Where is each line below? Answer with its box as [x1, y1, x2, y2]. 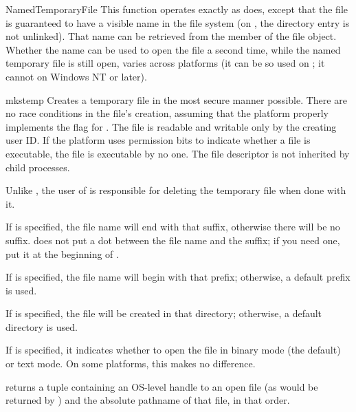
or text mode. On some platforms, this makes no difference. [5, 356, 256, 371]
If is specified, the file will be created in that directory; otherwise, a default [5, 306, 322, 321]
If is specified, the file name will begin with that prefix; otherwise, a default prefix [5, 270, 351, 284]
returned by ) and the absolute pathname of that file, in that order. [5, 393, 290, 407]
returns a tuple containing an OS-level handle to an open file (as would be [5, 379, 318, 393]
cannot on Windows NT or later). [5, 69, 147, 83]
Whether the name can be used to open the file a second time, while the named [5, 42, 341, 56]
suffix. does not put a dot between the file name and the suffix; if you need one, [5, 232, 340, 247]
